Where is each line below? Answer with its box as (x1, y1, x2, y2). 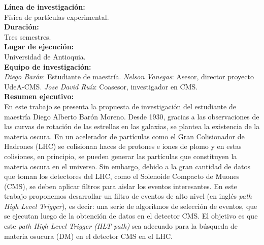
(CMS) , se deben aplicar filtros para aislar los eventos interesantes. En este (4, 180, 237, 191)
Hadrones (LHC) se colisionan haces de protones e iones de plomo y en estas (4, 141, 242, 151)
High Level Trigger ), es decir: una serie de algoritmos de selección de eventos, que (4, 200, 257, 211)
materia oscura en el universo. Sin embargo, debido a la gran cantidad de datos (4, 161, 250, 171)
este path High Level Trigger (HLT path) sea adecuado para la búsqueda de (4, 221, 238, 231)
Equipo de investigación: (4, 61, 91, 72)
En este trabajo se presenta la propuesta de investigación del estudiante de (4, 101, 236, 111)
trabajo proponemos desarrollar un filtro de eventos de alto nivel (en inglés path (4, 191, 252, 201)
